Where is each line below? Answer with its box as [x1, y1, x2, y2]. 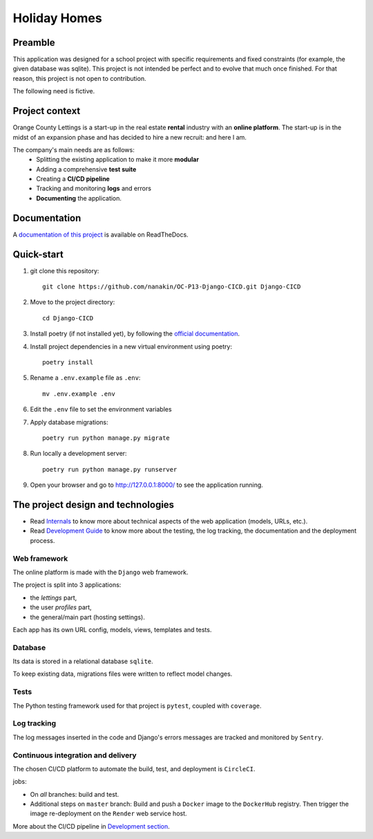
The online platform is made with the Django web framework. [12, 568, 189, 576]
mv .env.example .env [42, 389, 115, 398]
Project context [12, 105, 81, 117]
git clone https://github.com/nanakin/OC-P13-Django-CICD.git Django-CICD [42, 283, 301, 291]
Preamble [12, 37, 55, 48]
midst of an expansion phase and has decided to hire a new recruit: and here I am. [12, 133, 247, 141]
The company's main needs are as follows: [12, 145, 135, 154]
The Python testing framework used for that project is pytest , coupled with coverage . [12, 701, 262, 710]
